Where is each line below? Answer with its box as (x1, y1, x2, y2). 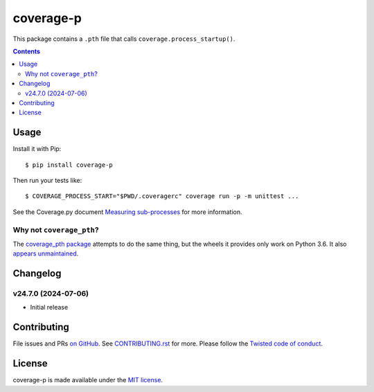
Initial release (30, 303, 69, 312)
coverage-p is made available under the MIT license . (12, 376, 163, 384)
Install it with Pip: (12, 145, 62, 153)
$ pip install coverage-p (25, 161, 114, 169)
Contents (12, 47, 41, 55)
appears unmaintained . (12, 249, 79, 258)
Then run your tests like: (12, 176, 82, 184)
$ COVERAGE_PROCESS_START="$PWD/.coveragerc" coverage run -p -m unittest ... (25, 193, 299, 200)
